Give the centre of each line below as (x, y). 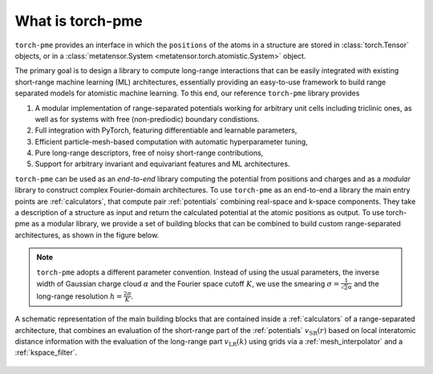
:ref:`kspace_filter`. (46, 352)
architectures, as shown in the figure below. (87, 235)
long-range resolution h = (79, 296)
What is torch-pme (79, 21)
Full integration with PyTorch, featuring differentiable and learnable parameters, (166, 130)
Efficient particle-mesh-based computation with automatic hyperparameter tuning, (171, 141)
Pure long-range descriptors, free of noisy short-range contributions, (149, 153)
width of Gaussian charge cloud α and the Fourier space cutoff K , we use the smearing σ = (188, 283)
